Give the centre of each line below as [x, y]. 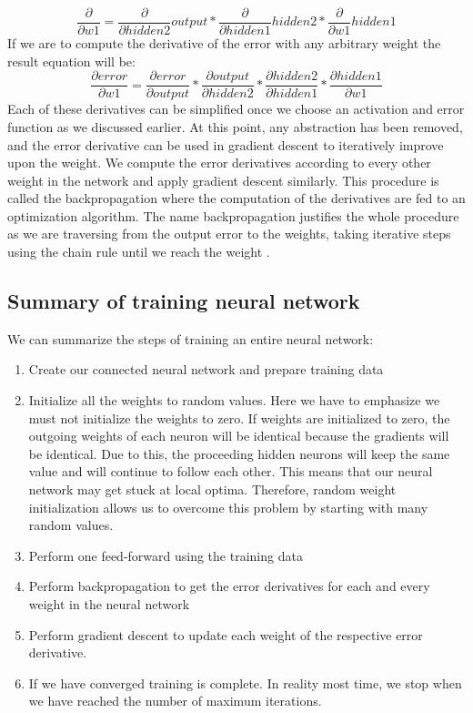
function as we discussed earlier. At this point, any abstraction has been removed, [235, 126]
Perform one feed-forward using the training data [166, 555]
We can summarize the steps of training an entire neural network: [191, 338]
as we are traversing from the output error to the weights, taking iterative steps [229, 234]
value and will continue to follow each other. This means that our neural [231, 471]
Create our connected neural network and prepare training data [206, 369]
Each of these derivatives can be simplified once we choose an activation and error [236, 109]
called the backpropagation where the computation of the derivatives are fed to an [236, 198]
